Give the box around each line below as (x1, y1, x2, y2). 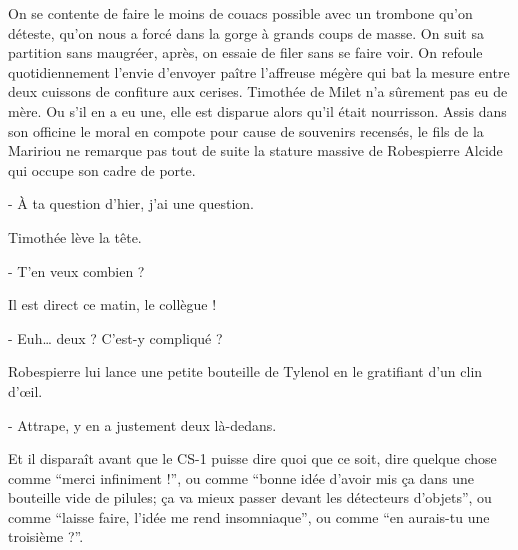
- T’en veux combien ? (8, 260, 145, 281)
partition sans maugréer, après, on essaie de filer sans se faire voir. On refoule (8, 42, 483, 63)
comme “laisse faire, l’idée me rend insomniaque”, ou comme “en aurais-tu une (8, 506, 490, 527)
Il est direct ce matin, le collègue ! (8, 294, 217, 315)
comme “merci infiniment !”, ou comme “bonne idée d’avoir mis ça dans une (8, 467, 475, 488)
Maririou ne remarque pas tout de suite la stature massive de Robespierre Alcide (8, 140, 503, 161)
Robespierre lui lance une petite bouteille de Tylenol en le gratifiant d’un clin (8, 361, 483, 382)
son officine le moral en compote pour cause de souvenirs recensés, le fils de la (8, 120, 484, 141)
